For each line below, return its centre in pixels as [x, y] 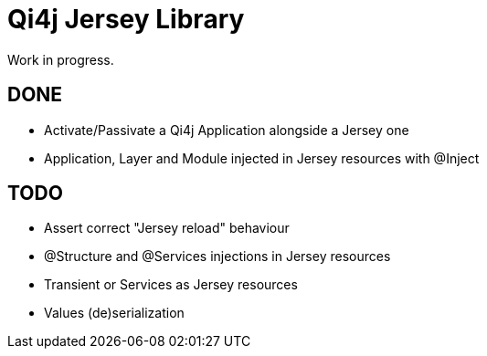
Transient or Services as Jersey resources [171, 285]
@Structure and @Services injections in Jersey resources [217, 257]
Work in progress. [61, 59]
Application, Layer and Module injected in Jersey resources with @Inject [262, 158]
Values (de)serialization [114, 313]
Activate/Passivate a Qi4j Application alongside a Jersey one [227, 130]
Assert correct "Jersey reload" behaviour [167, 228]
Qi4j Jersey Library [126, 19]
